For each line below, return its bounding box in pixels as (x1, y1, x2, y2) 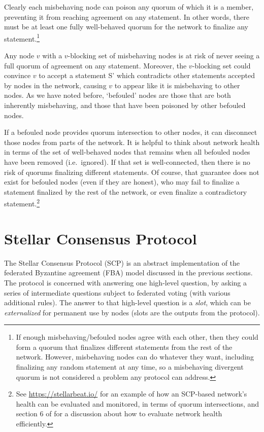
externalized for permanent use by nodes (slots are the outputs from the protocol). (4, 307, 260, 317)
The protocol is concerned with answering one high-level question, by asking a (4, 277, 247, 287)
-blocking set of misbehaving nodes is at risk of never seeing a (68, 50, 260, 61)
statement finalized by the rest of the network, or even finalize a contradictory (4, 186, 247, 197)
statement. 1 (4, 31, 40, 44)
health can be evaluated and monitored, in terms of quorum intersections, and (16, 398, 259, 409)
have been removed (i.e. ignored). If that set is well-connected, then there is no (4, 156, 250, 167)
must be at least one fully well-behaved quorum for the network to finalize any (4, 21, 248, 32)
